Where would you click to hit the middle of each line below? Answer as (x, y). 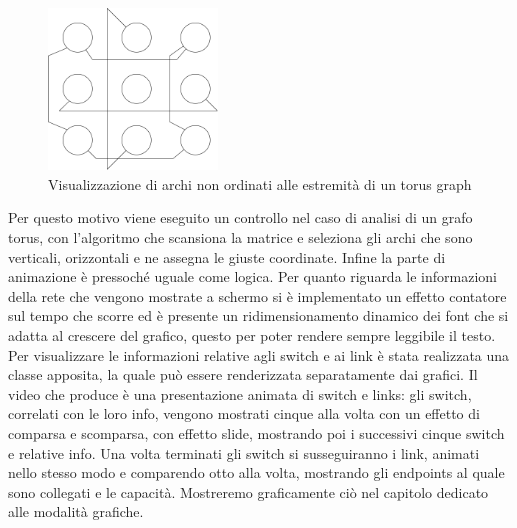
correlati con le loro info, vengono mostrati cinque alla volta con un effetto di (244, 413)
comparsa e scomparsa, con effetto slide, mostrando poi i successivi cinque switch (256, 432)
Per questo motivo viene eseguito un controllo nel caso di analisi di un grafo (240, 217)
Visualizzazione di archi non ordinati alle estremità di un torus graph (260, 183)
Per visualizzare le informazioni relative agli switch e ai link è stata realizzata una (259, 354)
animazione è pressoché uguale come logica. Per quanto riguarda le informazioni (252, 276)
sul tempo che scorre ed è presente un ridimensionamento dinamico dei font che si (258, 315)
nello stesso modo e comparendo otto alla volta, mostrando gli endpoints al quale (256, 472)
